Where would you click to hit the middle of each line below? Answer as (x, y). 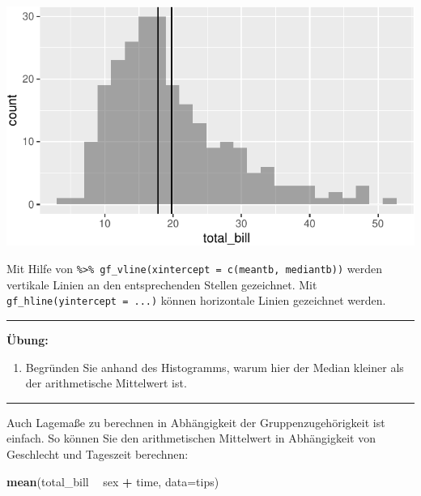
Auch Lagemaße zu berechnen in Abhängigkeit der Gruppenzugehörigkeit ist (196, 422)
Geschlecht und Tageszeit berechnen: (98, 453)
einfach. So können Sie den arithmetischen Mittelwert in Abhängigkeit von (191, 438)
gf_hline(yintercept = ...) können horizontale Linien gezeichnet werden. (196, 300)
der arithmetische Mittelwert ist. (106, 383)
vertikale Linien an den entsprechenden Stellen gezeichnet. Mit (162, 284)
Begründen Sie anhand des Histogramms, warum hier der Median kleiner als (215, 367)
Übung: (28, 339)
